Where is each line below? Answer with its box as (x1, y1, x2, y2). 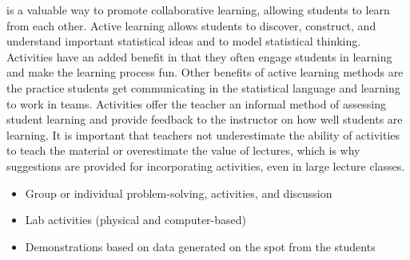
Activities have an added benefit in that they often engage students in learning (6, 48, 392, 65)
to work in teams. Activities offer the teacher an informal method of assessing (6, 95, 387, 112)
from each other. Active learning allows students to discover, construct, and (6, 17, 376, 33)
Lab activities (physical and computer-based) (25, 211, 246, 228)
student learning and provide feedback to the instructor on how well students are (6, 111, 403, 128)
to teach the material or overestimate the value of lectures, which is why (6, 142, 360, 159)
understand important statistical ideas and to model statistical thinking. (6, 33, 361, 49)
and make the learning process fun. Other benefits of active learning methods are (6, 64, 404, 81)
